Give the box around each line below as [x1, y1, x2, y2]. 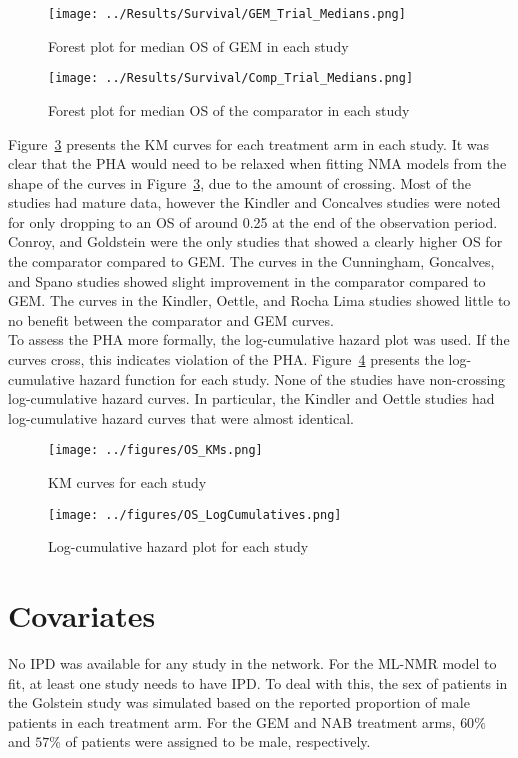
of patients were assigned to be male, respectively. [65, 731, 371, 752]
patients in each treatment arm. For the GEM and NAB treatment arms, [8, 711, 456, 732]
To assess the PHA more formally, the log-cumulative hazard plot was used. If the [8, 329, 510, 350]
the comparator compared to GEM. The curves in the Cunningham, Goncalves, [8, 251, 495, 272]
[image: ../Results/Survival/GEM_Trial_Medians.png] [48, 7, 406, 21]
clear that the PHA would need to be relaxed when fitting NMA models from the [8, 153, 507, 174]
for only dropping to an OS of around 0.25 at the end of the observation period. [8, 211, 498, 232]
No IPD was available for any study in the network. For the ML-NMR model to [8, 653, 497, 674]
